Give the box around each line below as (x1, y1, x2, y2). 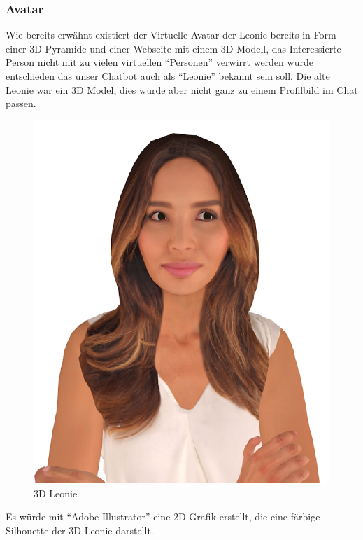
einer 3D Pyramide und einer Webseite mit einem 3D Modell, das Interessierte (6, 41, 341, 55)
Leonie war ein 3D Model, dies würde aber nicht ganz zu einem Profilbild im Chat (6, 82, 358, 97)
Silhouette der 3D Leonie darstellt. (6, 523, 154, 538)
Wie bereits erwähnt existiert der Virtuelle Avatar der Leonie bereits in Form (6, 27, 336, 42)
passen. (6, 96, 36, 111)
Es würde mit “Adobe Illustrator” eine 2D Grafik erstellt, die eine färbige (6, 509, 320, 524)
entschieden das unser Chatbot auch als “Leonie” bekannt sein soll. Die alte (6, 69, 330, 83)
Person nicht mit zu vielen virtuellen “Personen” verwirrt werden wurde (6, 55, 313, 69)
